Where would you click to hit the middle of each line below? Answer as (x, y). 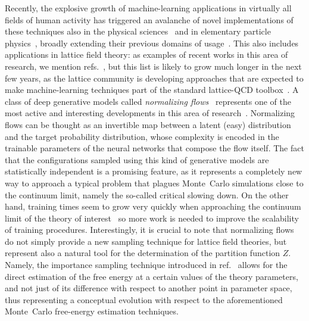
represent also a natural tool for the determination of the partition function (143, 253)
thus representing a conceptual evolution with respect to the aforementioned (144, 299)
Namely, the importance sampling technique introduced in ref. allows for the (146, 265)
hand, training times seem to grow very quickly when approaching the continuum (153, 206)
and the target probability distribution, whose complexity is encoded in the (142, 136)
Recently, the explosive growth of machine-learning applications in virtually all (148, 8)
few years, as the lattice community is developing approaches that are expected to (154, 78)
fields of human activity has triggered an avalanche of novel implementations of (149, 19)
